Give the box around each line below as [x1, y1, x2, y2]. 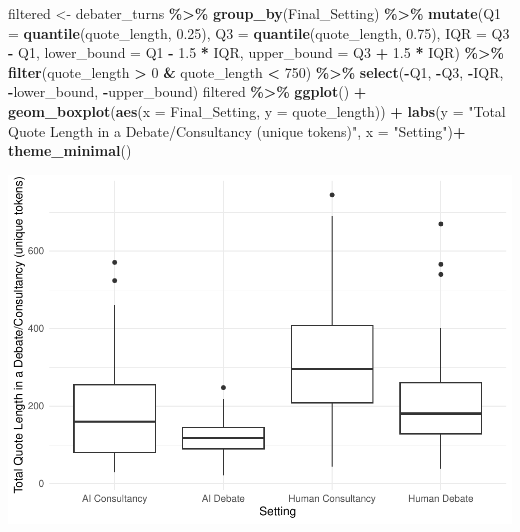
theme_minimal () [8, 140, 132, 161]
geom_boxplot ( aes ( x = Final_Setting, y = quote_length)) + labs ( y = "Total [8, 100, 506, 121]
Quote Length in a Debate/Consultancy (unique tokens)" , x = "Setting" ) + [8, 120, 466, 141]
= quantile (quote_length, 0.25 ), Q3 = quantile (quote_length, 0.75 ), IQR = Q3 [8, 22, 510, 43]
